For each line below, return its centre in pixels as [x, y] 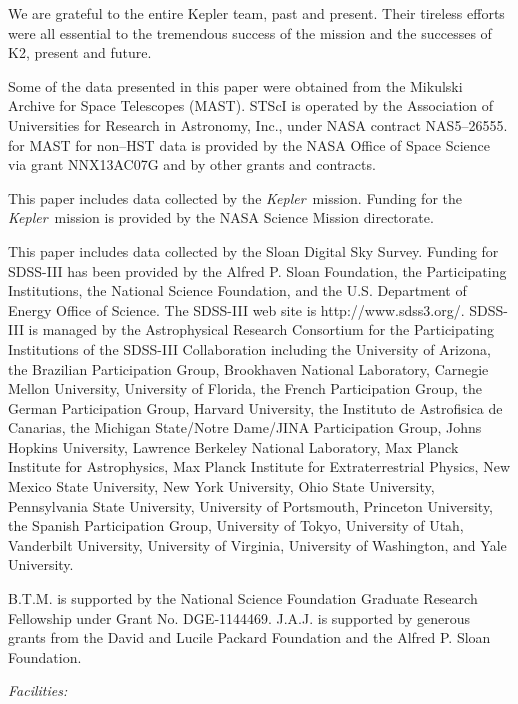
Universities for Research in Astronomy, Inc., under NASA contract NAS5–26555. [258, 124]
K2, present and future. [80, 52]
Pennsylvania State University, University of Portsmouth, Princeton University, [250, 505]
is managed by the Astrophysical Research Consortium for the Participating [261, 329]
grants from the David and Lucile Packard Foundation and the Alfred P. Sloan [249, 637]
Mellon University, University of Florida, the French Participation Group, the [245, 388]
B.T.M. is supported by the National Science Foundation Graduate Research [243, 598]
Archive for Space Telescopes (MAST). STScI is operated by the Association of [251, 105]
